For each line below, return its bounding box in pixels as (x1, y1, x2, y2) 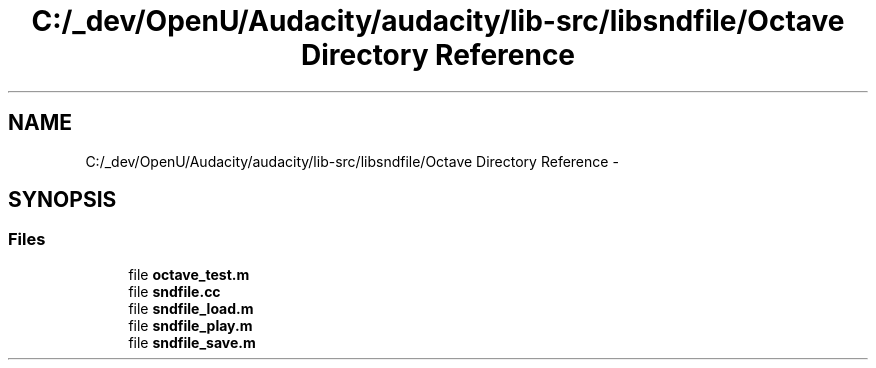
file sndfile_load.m (128, 299, 254, 317)
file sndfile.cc (128, 282, 221, 300)
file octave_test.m (128, 265, 250, 283)
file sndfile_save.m (128, 333, 256, 351)
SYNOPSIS (8, 187, 117, 213)
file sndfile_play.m (128, 316, 253, 334)
